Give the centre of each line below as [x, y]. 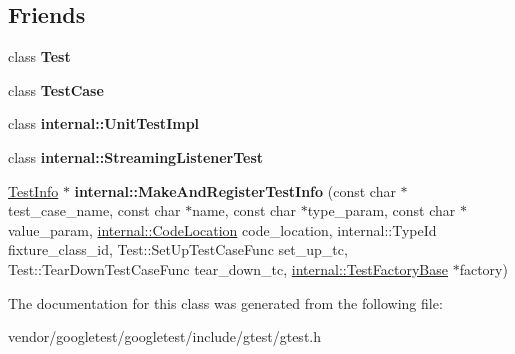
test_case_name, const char [94, 210]
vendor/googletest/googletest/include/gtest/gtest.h [165, 336]
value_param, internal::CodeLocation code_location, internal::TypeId [222, 229]
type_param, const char [381, 210]
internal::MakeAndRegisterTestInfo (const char [235, 190]
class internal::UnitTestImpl [104, 123]
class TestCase [56, 89]
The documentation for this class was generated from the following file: [225, 302]
